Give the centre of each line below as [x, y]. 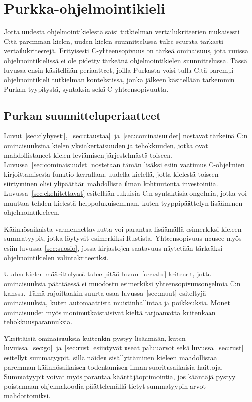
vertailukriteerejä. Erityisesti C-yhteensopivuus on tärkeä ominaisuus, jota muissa [126, 51]
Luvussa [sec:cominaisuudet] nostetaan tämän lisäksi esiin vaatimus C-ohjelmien [124, 164]
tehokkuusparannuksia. [38, 322]
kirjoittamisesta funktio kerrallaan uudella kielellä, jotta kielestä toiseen [111, 174]
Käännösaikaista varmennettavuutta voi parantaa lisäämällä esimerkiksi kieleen [123, 228]
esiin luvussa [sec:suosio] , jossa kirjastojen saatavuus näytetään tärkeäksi [113, 248]
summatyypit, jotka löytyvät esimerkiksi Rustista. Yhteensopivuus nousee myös [123, 238]
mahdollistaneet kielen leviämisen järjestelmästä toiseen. [88, 155]
